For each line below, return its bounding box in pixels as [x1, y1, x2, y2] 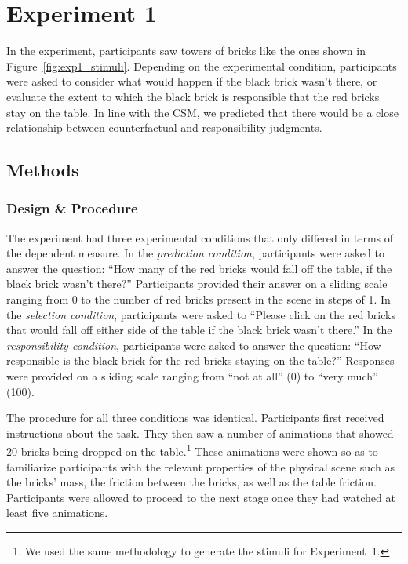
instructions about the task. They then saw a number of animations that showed [6, 424, 394, 441]
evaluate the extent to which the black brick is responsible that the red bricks [6, 88, 380, 104]
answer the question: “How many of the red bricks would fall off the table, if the [6, 260, 392, 276]
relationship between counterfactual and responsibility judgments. [6, 119, 322, 136]
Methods [6, 158, 79, 182]
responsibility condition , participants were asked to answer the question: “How [6, 337, 381, 353]
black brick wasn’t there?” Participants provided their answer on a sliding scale [6, 275, 388, 292]
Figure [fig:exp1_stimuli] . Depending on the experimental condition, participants [6, 57, 397, 74]
